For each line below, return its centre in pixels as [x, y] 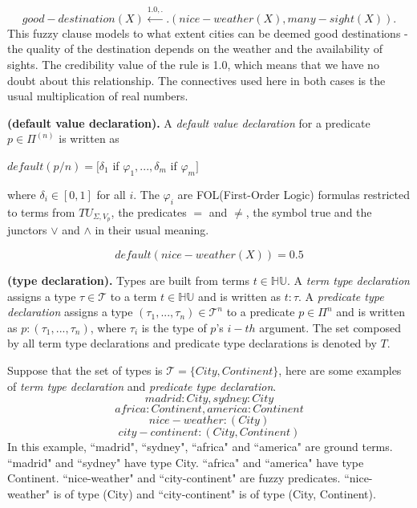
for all [111, 194]
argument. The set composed [330, 327]
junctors [27, 230]
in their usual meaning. [152, 230]
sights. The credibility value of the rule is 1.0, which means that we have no [193, 64]
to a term [134, 296]
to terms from [41, 211]
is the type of [174, 327]
